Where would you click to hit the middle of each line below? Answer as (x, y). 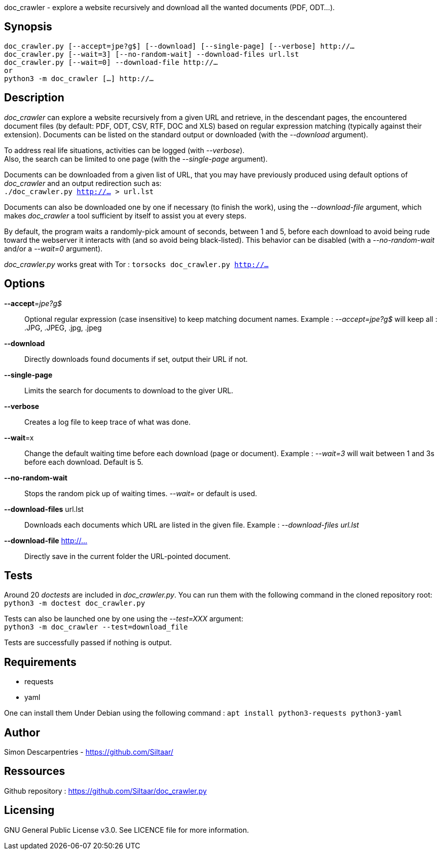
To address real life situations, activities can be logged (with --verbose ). (124, 150)
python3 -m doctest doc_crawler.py (75, 603)
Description (34, 98)
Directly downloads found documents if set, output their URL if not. (136, 359)
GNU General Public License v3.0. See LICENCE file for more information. (126, 830)
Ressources (35, 771)
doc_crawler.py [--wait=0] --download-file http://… (111, 62)
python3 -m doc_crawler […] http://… (79, 78)
